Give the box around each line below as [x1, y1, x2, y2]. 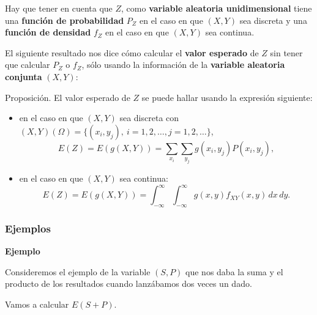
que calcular [5, 58, 50, 71]
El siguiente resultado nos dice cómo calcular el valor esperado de [5, 46, 259, 59]
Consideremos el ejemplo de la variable [5, 265, 151, 278]
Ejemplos [5, 220, 51, 235]
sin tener [270, 46, 303, 59]
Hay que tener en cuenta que [5, 2, 113, 14]
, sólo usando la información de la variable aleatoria [81, 58, 285, 71]
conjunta [5, 70, 42, 83]
